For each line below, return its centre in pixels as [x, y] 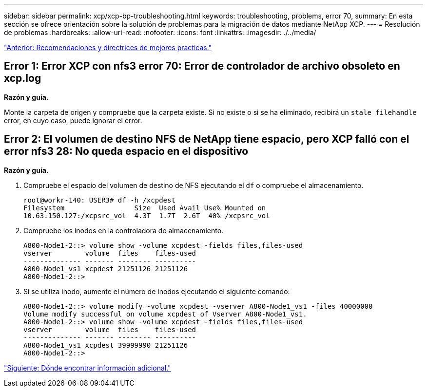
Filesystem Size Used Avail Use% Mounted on [145, 208]
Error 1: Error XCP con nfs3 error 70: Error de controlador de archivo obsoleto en [202, 66]
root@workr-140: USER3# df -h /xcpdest [99, 200]
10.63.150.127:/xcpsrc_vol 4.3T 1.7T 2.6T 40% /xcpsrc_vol [147, 215]
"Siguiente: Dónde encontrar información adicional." [87, 368]
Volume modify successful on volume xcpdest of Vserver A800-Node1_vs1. [165, 314]
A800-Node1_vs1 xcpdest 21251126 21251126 [106, 269]
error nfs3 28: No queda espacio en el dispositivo [126, 151]
